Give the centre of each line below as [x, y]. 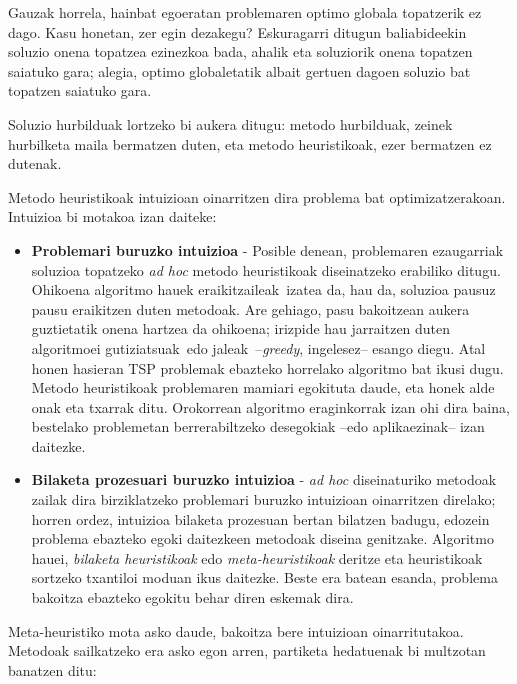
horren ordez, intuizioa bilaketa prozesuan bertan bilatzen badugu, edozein [260, 518]
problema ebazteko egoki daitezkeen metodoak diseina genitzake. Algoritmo [262, 538]
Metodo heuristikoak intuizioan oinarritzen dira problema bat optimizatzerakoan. [257, 196]
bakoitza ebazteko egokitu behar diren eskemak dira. [192, 597]
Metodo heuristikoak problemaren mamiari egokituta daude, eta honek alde [263, 387]
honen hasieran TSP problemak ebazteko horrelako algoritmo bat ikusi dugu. [267, 367]
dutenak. [35, 163]
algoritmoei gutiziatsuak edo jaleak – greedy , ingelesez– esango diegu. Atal [258, 347]
